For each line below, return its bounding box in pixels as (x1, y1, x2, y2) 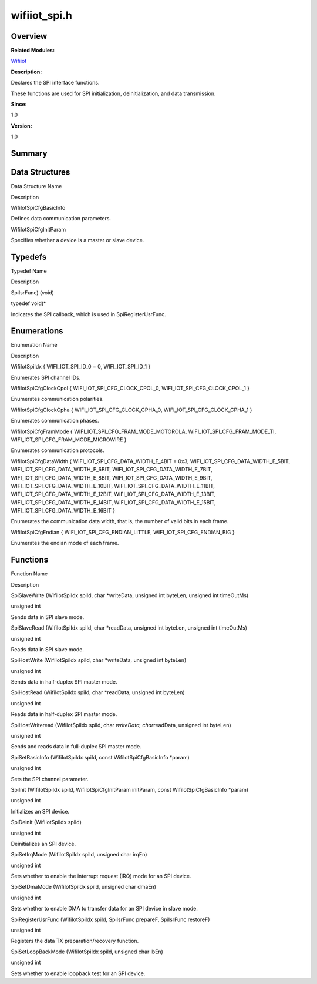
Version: (11, 122, 32, 129)
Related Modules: (11, 47, 55, 54)
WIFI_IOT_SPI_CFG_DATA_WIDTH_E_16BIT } (11, 507, 116, 514)
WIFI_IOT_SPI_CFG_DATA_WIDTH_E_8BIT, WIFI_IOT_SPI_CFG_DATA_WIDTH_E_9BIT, (11, 474, 213, 481)
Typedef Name (11, 267, 47, 275)
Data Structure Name (11, 183, 62, 190)
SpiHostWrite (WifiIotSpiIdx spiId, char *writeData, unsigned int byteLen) (11, 657, 187, 664)
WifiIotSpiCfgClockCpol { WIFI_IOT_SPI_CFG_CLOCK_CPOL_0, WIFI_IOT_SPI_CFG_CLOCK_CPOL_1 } (11, 385, 250, 391)
